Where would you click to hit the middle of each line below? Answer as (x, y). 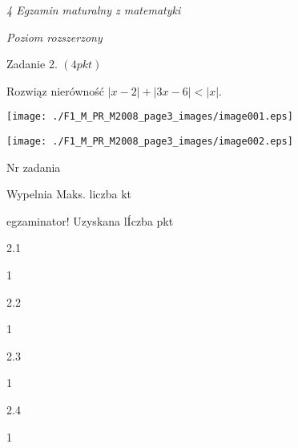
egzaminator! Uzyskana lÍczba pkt (90, 220)
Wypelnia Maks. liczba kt (69, 194)
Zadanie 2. (32, 64)
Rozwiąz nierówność (56, 90)
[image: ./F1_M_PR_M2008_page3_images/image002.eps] (150, 142)
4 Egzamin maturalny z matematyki (94, 10)
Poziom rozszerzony (54, 37)
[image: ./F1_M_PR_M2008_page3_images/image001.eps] (150, 117)
